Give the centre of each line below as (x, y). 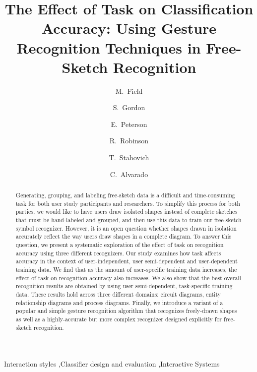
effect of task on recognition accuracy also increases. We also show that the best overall (128, 278)
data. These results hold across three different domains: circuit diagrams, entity (118, 294)
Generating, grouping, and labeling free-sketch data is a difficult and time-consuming (125, 195)
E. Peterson (129, 124)
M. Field (129, 91)
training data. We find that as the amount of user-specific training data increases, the (126, 269)
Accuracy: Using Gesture (129, 28)
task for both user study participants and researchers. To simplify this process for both (128, 203)
